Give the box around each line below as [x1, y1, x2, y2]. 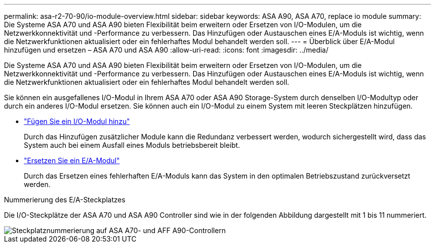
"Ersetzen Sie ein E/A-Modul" [24, 156, 120, 165]
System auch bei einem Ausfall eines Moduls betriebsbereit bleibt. [24, 141, 240, 149]
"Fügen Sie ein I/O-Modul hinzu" [24, 117, 130, 125]
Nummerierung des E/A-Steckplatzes [4, 195, 126, 204]
